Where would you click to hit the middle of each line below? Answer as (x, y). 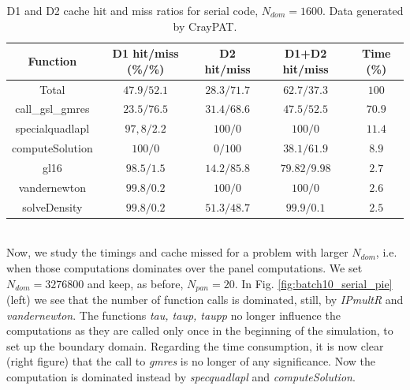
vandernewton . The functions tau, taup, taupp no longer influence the (173, 315)
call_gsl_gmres (52, 109)
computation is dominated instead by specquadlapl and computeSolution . (181, 376)
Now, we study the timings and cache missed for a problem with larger (177, 252)
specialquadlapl (52, 128)
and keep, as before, (135, 283)
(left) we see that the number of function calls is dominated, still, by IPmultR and (205, 300)
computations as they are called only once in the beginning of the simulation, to (200, 330)
